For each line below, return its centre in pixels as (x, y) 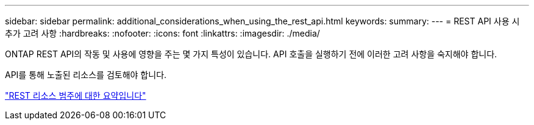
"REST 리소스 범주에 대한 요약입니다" (76, 95)
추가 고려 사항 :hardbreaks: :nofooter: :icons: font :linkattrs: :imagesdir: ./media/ (162, 33)
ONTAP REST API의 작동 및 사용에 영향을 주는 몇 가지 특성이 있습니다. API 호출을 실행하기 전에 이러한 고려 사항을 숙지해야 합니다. (251, 54)
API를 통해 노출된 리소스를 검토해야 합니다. (86, 75)
